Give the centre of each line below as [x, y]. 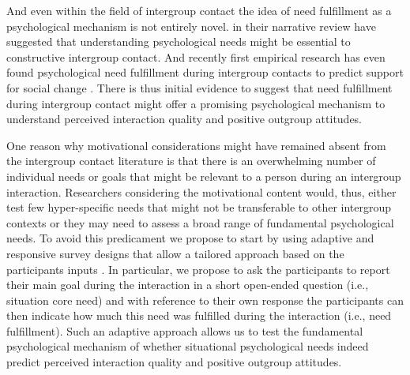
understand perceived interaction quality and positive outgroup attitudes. [184, 119]
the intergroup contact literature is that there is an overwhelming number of [191, 161]
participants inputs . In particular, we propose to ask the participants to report [198, 269]
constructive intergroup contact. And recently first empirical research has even [196, 56]
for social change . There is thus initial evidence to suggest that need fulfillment [199, 87]
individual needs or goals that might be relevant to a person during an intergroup [204, 176]
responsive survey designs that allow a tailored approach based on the [175, 253]
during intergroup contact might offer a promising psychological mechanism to [196, 103]
